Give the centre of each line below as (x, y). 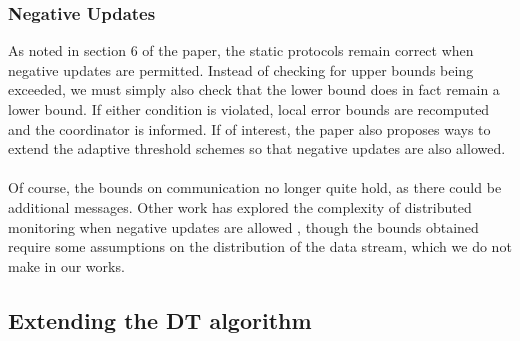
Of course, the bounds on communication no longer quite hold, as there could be (255, 187)
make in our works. (66, 265)
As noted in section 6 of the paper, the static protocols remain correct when (241, 50)
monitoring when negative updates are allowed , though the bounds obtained (243, 226)
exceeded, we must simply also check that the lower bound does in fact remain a (254, 89)
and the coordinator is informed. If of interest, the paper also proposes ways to (249, 128)
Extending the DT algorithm (160, 319)
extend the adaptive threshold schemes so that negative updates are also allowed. (257, 148)
